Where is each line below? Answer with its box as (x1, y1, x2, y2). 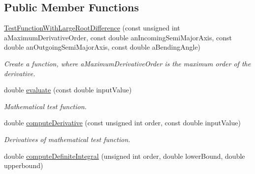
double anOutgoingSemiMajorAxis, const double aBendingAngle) (4, 42, 201, 52)
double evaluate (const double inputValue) (4, 85, 132, 95)
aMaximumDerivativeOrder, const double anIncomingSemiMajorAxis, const (4, 32, 232, 42)
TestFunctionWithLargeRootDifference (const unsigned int (4, 23, 180, 33)
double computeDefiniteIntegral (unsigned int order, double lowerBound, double (4, 150, 245, 161)
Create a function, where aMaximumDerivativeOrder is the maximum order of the (4, 58, 251, 68)
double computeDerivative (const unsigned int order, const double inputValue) (4, 117, 241, 128)
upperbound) (4, 160, 43, 171)
